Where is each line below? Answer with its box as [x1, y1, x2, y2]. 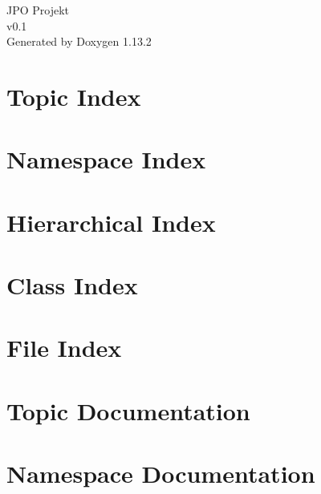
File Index [6, 331, 122, 364]
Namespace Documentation [6, 457, 315, 490]
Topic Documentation [6, 394, 250, 427]
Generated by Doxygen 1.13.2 [6, 33, 152, 50]
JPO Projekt [6, 2, 70, 18]
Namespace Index [6, 143, 206, 176]
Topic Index [6, 79, 141, 112]
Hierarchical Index [6, 205, 216, 238]
